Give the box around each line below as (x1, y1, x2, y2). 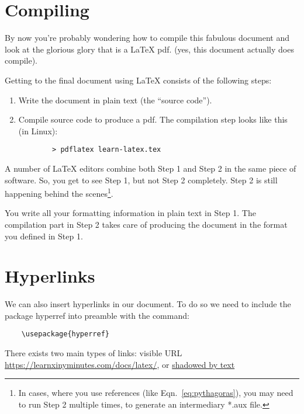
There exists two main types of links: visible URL (5, 347, 182, 359)
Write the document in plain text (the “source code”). (18, 93, 212, 106)
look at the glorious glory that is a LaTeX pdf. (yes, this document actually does (5, 43, 294, 55)
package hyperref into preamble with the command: (5, 309, 189, 321)
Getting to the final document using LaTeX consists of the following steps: (5, 74, 272, 86)
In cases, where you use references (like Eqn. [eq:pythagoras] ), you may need (18, 387, 293, 399)
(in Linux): (18, 124, 58, 137)
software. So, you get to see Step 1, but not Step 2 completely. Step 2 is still (5, 173, 278, 186)
